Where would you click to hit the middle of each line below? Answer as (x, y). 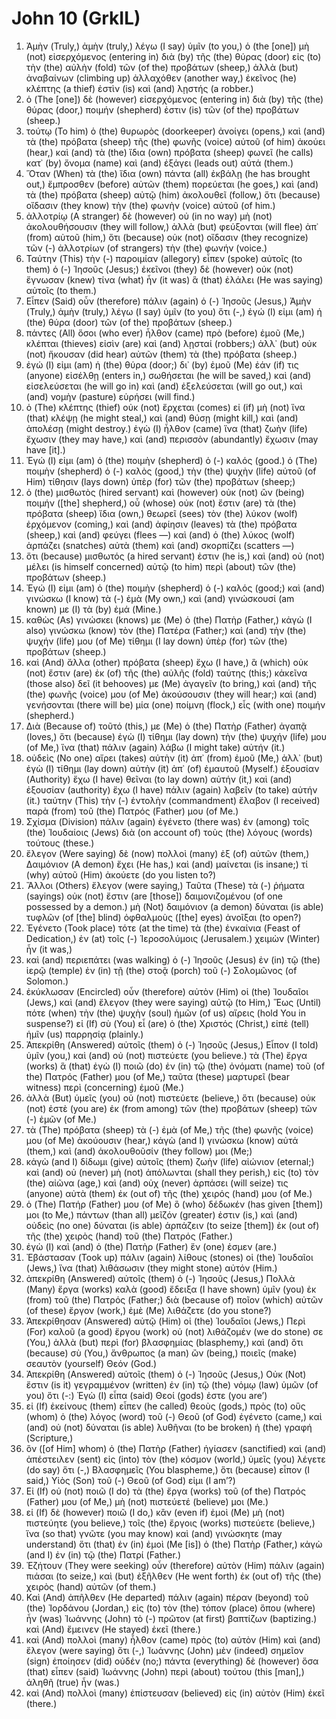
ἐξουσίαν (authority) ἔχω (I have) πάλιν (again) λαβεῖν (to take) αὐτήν (171, 789)
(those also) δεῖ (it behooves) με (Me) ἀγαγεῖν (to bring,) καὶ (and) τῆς (171, 683)
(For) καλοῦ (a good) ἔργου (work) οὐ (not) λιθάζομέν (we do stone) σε (174, 1331)
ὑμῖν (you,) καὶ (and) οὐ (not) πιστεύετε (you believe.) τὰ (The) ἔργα (166, 1055)
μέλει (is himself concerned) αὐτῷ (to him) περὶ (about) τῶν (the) (161, 566)
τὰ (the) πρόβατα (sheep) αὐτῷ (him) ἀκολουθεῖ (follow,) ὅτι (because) (173, 194)
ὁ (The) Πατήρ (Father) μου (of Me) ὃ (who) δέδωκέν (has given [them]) (174, 1204)
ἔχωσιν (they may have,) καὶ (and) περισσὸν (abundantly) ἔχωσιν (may (172, 439)
